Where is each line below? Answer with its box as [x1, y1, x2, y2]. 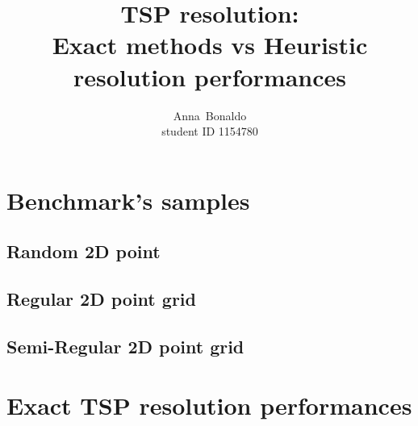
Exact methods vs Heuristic [52, 28, 368, 61]
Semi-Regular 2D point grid [6, 333, 245, 358]
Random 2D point [6, 239, 161, 264]
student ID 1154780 [161, 123, 258, 140]
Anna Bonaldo [173, 106, 247, 123]
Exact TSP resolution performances [6, 389, 412, 422]
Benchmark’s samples [6, 183, 250, 216]
